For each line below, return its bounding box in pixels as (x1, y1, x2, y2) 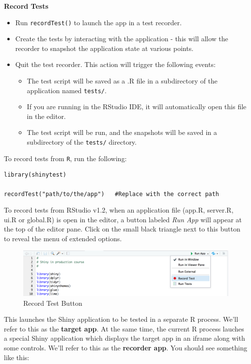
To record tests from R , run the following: (4, 153, 127, 163)
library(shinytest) (4, 171, 66, 179)
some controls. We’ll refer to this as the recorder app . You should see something (4, 342, 247, 352)
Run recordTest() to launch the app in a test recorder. (15, 17, 182, 27)
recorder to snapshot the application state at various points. (15, 43, 194, 53)
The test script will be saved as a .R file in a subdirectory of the (27, 76, 218, 86)
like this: (4, 352, 30, 362)
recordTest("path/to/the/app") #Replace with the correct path (4, 190, 219, 198)
